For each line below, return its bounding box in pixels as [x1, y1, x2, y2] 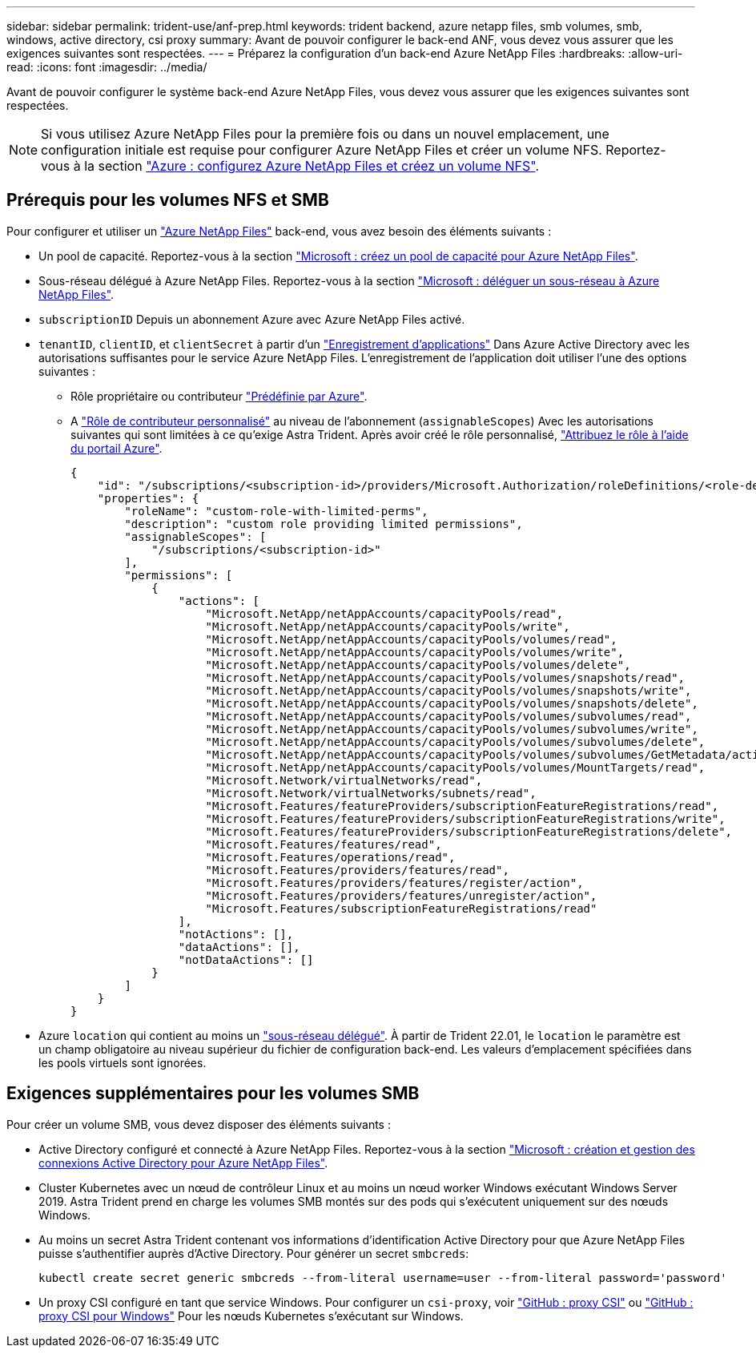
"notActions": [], [178, 927, 294, 941]
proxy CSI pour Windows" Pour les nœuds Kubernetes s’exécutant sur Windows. [38, 1308, 464, 1323]
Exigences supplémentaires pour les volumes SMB [6, 1083, 420, 1104]
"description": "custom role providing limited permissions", [124, 517, 523, 530]
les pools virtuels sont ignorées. [38, 1055, 207, 1070]
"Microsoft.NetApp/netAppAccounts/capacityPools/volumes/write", [205, 645, 625, 659]
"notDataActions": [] [178, 953, 314, 966]
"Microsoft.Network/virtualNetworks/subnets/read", [205, 786, 537, 800]
